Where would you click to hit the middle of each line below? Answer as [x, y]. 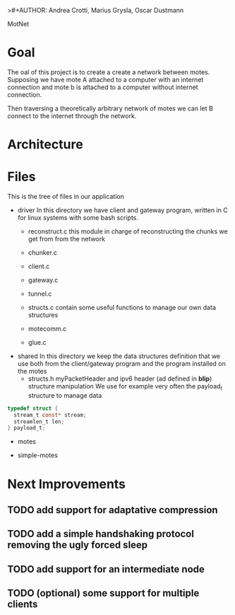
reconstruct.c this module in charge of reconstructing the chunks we [128, 231]
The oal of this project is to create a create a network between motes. [109, 72]
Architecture [45, 145]
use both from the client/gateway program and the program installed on [121, 364]
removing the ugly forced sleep [78, 545]
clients [23, 604]
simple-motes [38, 455]
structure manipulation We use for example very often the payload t [125, 387]
